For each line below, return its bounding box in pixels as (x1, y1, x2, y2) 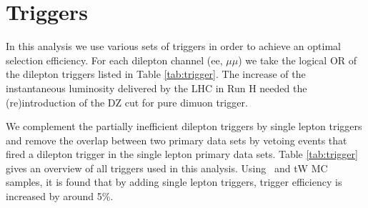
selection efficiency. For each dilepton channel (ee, (6, 52, 223, 67)
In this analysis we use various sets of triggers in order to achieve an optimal (6, 39, 341, 54)
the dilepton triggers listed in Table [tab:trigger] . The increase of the (6, 66, 306, 81)
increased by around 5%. (6, 189, 114, 204)
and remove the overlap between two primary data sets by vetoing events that (6, 132, 347, 147)
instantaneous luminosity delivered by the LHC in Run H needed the (6, 80, 307, 95)
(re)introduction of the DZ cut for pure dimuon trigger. (6, 94, 248, 109)
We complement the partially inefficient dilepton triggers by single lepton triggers (6, 119, 362, 134)
